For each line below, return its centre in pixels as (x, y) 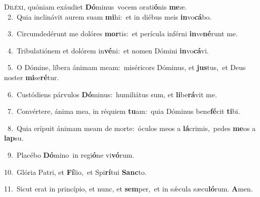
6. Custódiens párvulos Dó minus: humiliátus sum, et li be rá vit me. (112, 94)
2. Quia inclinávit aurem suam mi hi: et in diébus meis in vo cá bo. (110, 16)
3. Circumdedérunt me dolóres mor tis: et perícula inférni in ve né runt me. (122, 34)
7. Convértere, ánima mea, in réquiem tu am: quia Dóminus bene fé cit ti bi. (124, 111)
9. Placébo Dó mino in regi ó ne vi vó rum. (71, 154)
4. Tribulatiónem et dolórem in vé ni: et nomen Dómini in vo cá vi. (108, 50)
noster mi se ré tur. (32, 77)
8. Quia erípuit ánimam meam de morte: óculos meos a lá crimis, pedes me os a (132, 128)
